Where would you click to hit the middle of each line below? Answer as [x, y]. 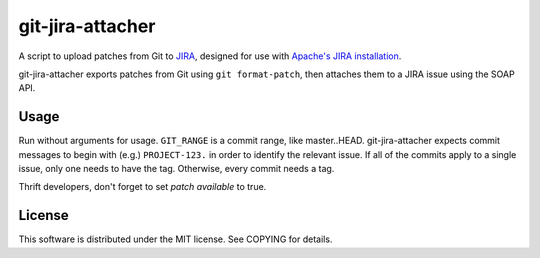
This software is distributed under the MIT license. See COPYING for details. [175, 239]
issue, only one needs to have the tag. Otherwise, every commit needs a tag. [176, 169]
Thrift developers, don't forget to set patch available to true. [142, 187]
